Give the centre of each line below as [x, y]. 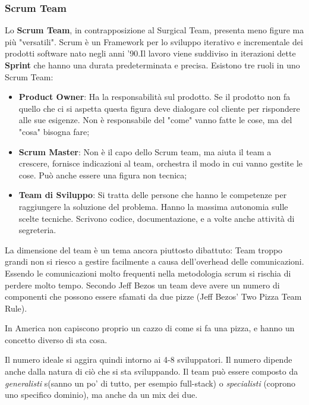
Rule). [16, 308]
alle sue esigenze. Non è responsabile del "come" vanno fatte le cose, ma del [155, 120]
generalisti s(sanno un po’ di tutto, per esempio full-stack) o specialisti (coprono [150, 383]
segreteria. [37, 230]
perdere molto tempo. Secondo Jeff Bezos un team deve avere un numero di [142, 285]
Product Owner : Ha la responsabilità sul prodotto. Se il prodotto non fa [154, 97]
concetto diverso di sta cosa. [56, 339]
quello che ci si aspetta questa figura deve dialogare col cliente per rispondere [159, 108]
